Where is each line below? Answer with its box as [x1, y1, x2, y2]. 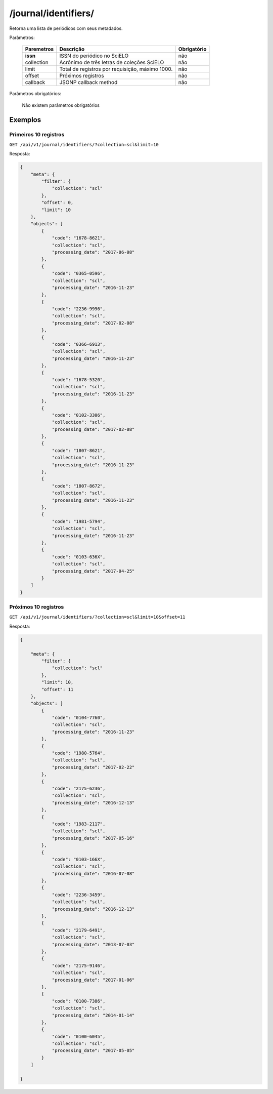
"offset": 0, [41, 200, 74, 206]
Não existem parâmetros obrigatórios [22, 102, 100, 108]
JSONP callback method [59, 79, 118, 86]
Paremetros [25, 46, 54, 53]
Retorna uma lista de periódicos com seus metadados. [9, 25, 123, 31]
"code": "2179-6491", [52, 927, 106, 933]
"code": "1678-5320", [52, 377, 106, 382]
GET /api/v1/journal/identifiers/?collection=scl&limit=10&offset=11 [9, 614, 186, 620]
